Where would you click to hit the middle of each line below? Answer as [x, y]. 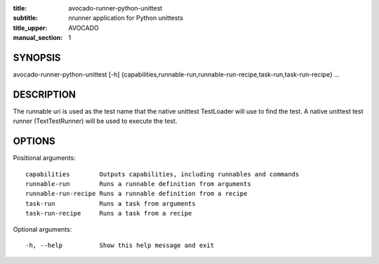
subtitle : [26, 18]
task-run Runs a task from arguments [111, 203]
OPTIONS [34, 141]
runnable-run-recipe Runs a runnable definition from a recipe [137, 194]
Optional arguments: [42, 229]
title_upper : [30, 27]
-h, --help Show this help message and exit [120, 245]
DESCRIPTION [45, 94]
